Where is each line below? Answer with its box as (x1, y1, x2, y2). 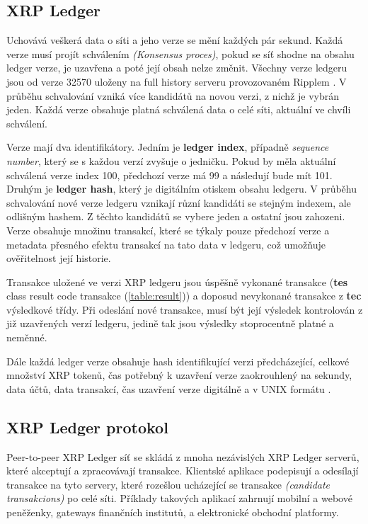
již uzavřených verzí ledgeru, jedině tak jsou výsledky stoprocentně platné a (6, 316, 334, 331)
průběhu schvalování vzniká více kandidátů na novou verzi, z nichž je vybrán (6, 88, 340, 103)
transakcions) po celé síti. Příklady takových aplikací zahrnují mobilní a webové (6, 491, 352, 506)
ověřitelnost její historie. (6, 251, 111, 266)
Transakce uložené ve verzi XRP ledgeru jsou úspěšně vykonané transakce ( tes (6, 274, 348, 289)
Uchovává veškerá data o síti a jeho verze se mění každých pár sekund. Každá (6, 33, 343, 47)
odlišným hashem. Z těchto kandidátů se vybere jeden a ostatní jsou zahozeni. (6, 209, 345, 224)
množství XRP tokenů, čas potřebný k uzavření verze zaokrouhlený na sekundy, (6, 368, 352, 382)
